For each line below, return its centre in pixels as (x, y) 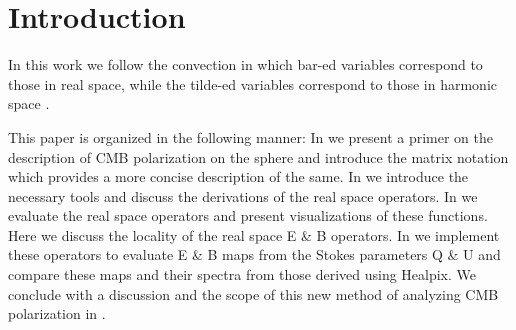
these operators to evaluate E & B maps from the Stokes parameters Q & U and (254, 254)
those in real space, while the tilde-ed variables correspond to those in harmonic (253, 83)
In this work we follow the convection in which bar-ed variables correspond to (245, 64)
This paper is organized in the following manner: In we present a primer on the (251, 136)
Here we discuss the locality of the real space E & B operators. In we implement (254, 234)
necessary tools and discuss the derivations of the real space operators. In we (243, 195)
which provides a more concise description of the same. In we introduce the (238, 176)
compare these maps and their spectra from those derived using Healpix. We (242, 274)
